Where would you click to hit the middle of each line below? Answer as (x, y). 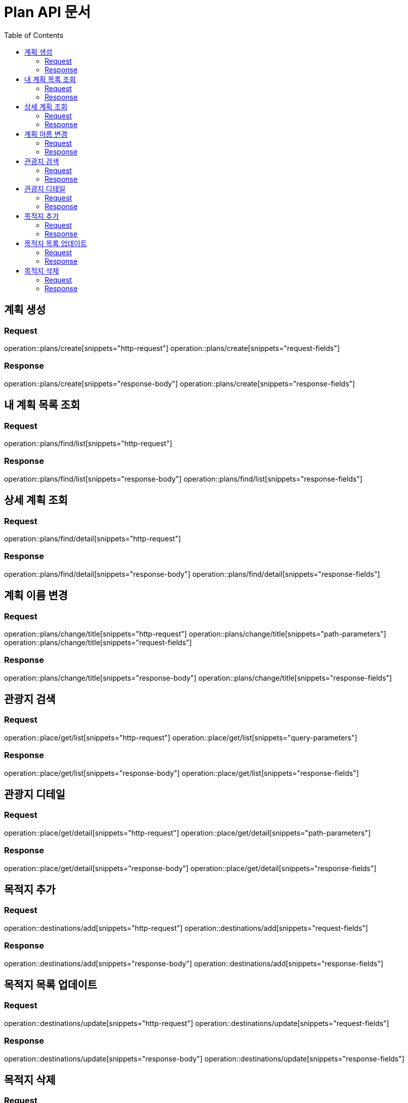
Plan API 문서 (48, 12)
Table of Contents (34, 35)
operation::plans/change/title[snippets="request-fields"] (98, 642)
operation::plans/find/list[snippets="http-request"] (88, 443)
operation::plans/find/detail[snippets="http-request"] (93, 538)
